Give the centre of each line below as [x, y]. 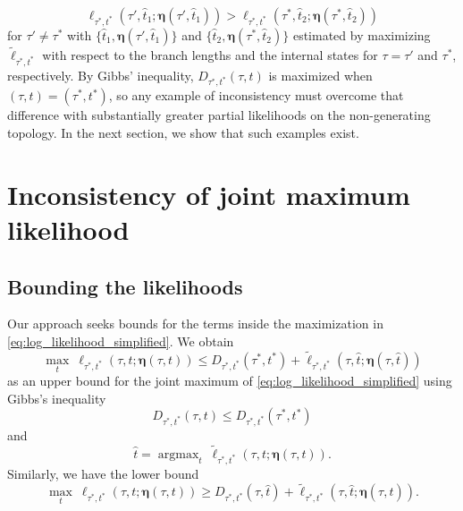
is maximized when [320, 75]
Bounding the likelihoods [125, 286]
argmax [178, 454]
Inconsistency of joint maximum [209, 194]
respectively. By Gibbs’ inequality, [101, 75]
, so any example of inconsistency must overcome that [256, 95]
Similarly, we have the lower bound [103, 473]
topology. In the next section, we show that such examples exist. [183, 133]
